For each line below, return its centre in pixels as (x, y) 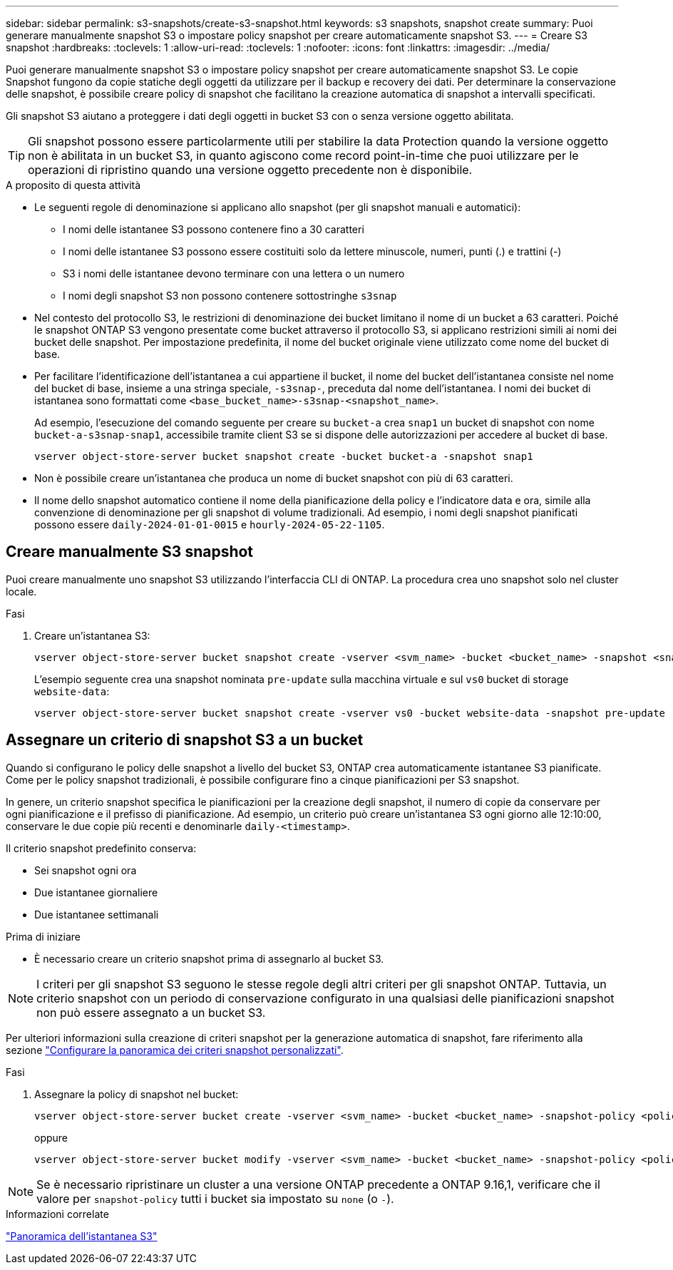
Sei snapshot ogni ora (86, 870)
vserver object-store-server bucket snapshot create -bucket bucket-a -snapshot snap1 (284, 456)
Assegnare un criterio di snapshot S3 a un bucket (185, 740)
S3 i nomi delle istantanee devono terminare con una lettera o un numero (234, 273)
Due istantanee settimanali (97, 914)
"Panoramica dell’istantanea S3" (82, 1236)
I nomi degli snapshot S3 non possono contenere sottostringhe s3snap (230, 296)
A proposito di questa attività (73, 185)
